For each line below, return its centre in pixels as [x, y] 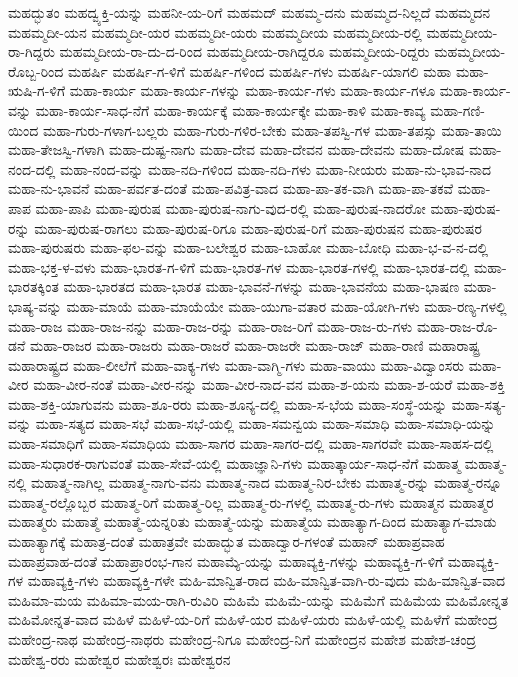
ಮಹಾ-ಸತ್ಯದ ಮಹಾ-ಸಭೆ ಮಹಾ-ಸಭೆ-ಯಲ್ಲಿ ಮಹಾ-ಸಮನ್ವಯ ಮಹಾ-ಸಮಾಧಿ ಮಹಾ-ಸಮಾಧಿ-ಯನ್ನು [265, 423]
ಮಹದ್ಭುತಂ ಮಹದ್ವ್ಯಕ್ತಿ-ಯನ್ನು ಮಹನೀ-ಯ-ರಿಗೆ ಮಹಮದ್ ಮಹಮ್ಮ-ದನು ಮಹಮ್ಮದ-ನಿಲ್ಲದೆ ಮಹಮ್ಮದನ [249, 12]
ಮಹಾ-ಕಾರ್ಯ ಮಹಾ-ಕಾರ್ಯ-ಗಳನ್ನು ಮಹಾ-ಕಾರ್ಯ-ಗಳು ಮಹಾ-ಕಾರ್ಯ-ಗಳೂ [252, 90]
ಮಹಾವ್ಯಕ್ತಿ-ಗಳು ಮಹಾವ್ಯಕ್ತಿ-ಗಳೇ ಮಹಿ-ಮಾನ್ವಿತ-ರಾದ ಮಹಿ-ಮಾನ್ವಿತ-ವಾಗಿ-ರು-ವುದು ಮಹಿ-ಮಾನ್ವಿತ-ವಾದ [266, 580]
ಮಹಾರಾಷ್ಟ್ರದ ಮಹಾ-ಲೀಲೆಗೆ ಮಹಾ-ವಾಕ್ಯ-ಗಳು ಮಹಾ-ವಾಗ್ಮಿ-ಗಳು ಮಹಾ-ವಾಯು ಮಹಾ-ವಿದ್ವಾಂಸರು [236, 364]
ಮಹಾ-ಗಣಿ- [457, 109]
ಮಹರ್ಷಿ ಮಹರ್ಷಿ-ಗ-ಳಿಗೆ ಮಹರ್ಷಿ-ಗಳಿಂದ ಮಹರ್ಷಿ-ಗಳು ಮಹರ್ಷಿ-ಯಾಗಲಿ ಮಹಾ [259, 70]
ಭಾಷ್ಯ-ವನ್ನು [35, 305]
